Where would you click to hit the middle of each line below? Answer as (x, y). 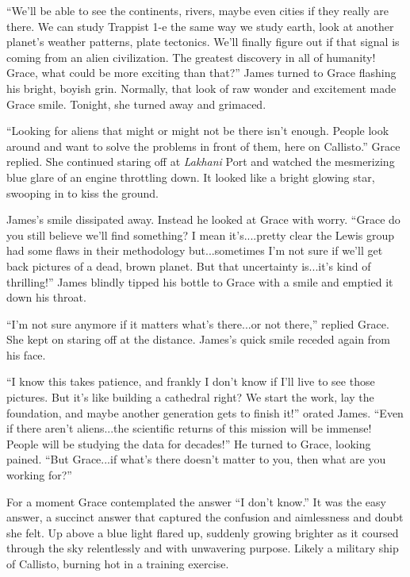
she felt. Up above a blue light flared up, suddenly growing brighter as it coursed (203, 532)
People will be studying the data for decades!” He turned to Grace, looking (189, 443)
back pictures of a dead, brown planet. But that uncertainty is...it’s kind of (189, 265)
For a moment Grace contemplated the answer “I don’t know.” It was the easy (196, 501)
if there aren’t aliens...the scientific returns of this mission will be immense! (189, 428)
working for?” (39, 475)
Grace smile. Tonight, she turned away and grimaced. (136, 104)
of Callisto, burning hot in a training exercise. (118, 564)
